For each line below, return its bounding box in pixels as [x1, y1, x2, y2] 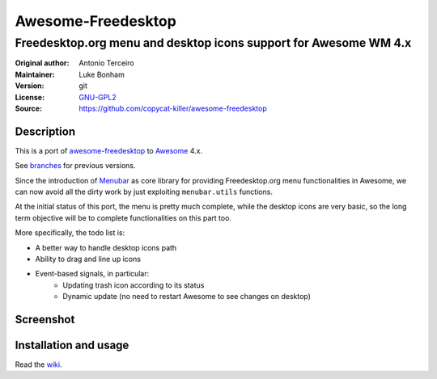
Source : [15, 103, 43, 113]
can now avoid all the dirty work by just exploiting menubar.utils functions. [15, 187, 273, 197]
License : [15, 92, 45, 102]
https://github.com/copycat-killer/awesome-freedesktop [78, 103, 267, 113]
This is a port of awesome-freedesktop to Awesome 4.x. [15, 145, 202, 155]
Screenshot [15, 312, 75, 326]
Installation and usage [15, 338, 129, 352]
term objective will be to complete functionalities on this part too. [15, 213, 232, 222]
